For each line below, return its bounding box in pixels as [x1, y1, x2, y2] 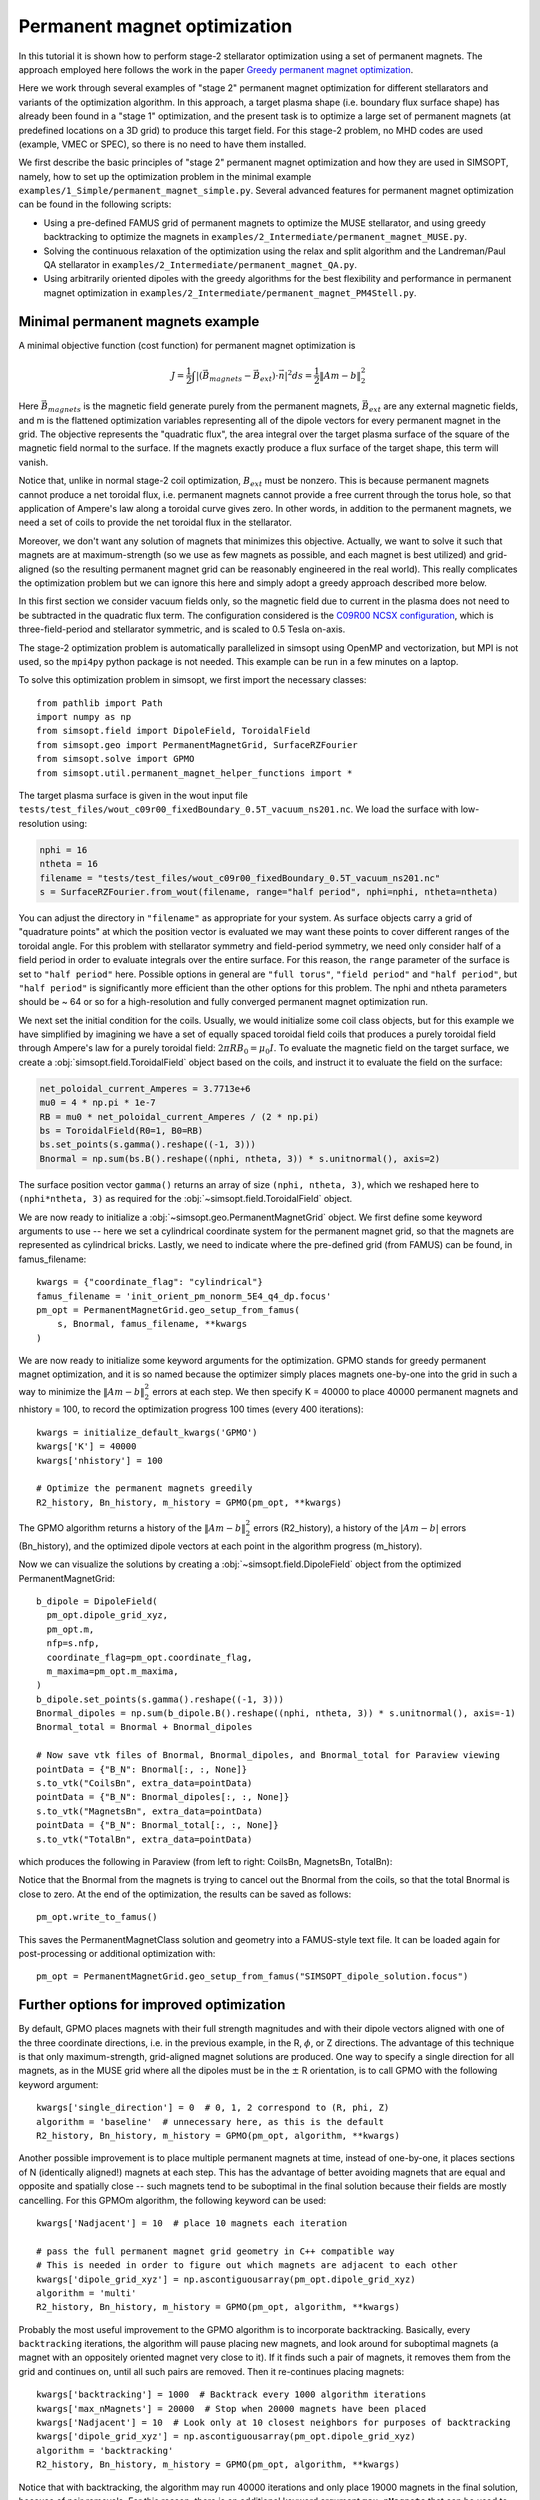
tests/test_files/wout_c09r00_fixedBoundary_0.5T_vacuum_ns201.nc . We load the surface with [18, 803, 459, 815]
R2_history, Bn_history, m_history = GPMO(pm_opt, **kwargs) [36, 1496, 342, 1508]
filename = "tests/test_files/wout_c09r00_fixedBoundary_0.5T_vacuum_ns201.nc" [39, 872, 441, 884]
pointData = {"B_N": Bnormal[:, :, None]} [36, 1763, 248, 1775]
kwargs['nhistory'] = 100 [36, 1455, 164, 1466]
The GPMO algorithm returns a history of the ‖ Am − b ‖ [18, 1522, 246, 1534]
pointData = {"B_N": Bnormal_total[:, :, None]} [36, 1820, 279, 1831]
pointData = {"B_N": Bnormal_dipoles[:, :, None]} [36, 1791, 290, 1803]
